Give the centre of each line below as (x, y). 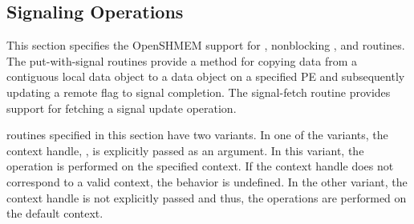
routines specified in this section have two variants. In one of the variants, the (197, 135)
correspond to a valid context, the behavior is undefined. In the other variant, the (207, 181)
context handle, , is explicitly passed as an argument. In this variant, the (185, 150)
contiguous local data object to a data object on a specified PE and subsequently (206, 76)
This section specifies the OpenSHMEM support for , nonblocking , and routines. (206, 45)
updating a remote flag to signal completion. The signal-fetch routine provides (199, 92)
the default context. (55, 213)
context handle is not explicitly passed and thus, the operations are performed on (207, 197)
